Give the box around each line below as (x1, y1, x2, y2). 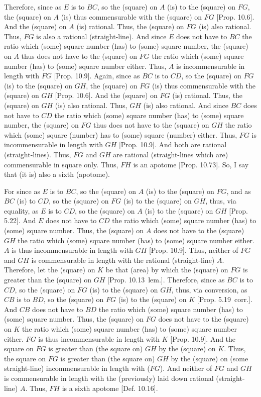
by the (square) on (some (171, 353, 248, 363)
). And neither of (160, 363, 212, 373)
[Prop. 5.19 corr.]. (197, 294, 252, 305)
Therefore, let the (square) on (4, 264, 95, 275)
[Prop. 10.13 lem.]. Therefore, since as (107, 274, 225, 285)
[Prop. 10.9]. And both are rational (118, 139, 227, 150)
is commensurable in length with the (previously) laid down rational (4, 372, 214, 383)
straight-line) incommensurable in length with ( (4, 363, 150, 373)
